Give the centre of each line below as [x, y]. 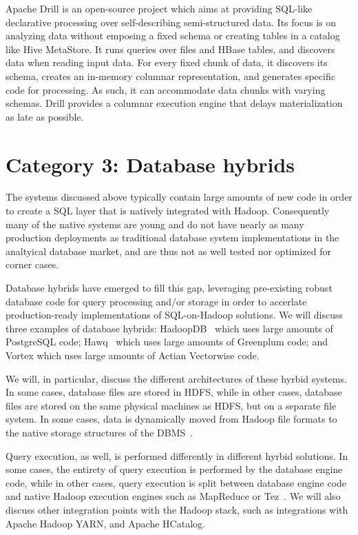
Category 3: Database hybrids [150, 164]
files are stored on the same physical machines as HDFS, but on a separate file [171, 405]
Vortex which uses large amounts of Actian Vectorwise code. [133, 355]
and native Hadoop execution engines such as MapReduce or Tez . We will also [173, 496]
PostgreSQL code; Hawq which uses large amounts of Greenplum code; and [167, 342]
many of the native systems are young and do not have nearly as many [155, 224]
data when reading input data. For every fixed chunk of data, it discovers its [167, 62]
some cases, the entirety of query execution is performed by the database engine [174, 469]
